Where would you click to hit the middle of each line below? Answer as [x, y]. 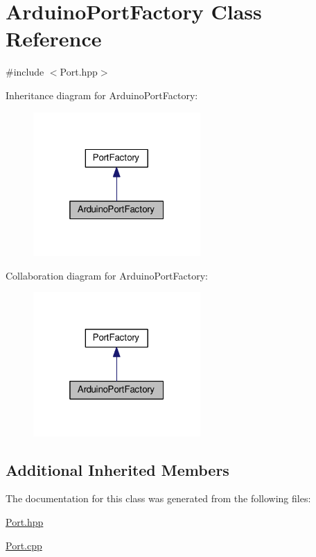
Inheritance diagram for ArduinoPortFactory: [102, 95]
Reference [54, 38]
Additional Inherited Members [117, 469]
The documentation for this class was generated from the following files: [158, 498]
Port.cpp [24, 545]
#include [25, 72]
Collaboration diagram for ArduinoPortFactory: [107, 275]
